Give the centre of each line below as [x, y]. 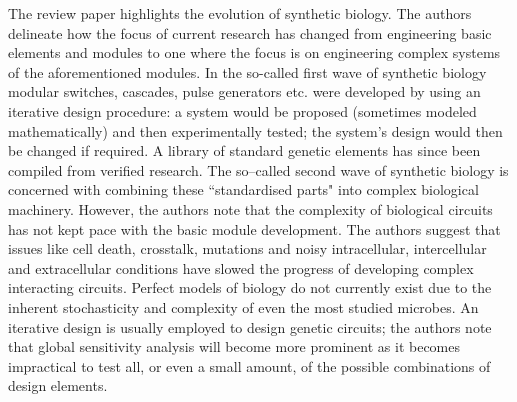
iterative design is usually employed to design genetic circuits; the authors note [250, 326]
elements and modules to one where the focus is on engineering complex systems [254, 52]
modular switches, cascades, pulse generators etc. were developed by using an [244, 91]
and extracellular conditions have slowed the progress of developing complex [241, 267]
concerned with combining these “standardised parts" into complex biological [243, 189]
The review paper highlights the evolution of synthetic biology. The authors [240, 13]
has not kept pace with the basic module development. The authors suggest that [254, 228]
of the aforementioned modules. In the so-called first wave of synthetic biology [247, 71]
